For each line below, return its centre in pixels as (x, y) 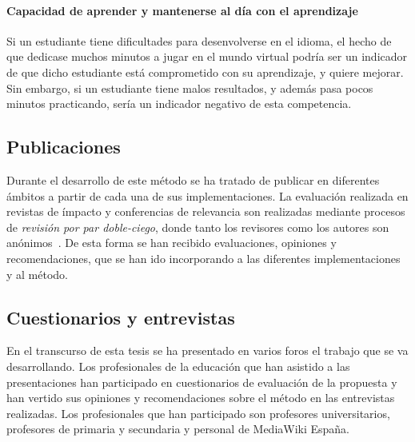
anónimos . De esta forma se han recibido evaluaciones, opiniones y (172, 243)
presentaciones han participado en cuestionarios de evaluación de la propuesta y (202, 382)
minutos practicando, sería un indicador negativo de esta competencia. (179, 104)
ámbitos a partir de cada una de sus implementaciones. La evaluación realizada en (207, 195)
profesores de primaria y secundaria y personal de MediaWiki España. (178, 429)
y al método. (37, 274)
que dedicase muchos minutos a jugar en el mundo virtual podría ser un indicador (207, 56)
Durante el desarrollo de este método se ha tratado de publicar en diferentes (193, 179)
